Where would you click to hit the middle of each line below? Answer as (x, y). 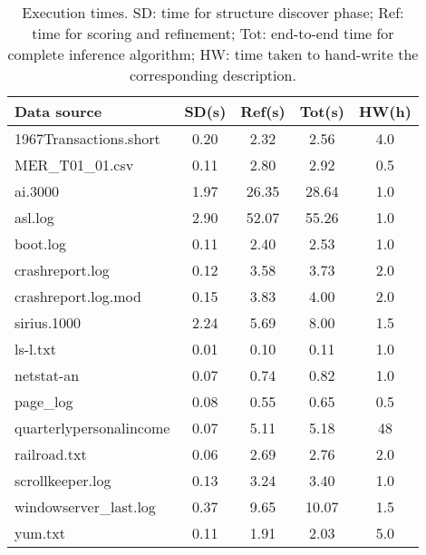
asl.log (34, 217)
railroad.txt (51, 454)
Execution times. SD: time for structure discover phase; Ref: (213, 12)
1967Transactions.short (87, 138)
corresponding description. (213, 75)
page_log (44, 401)
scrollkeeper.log (63, 480)
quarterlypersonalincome (92, 428)
